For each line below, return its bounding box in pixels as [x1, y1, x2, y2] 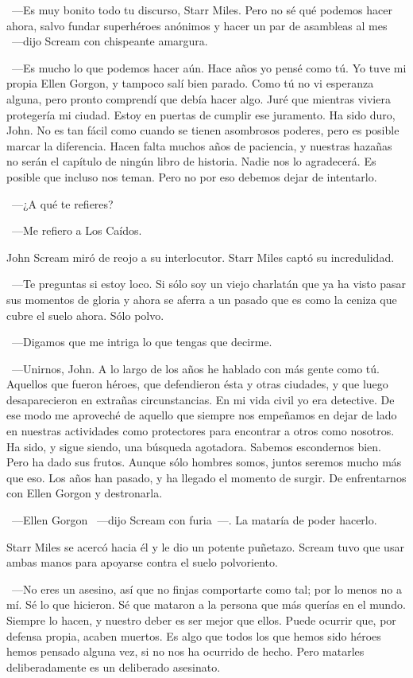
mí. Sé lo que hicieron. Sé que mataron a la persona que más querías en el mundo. [6, 596, 406, 613]
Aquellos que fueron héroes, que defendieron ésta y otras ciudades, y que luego [6, 376, 388, 392]
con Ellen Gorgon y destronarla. [6, 485, 163, 501]
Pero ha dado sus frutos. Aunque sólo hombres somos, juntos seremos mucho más [6, 454, 402, 470]
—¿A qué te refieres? [11, 195, 114, 212]
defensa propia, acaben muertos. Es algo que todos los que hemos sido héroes [6, 627, 381, 644]
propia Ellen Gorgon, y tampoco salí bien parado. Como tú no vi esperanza [6, 75, 374, 92]
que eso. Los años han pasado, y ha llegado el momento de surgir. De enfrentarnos [6, 469, 407, 485]
